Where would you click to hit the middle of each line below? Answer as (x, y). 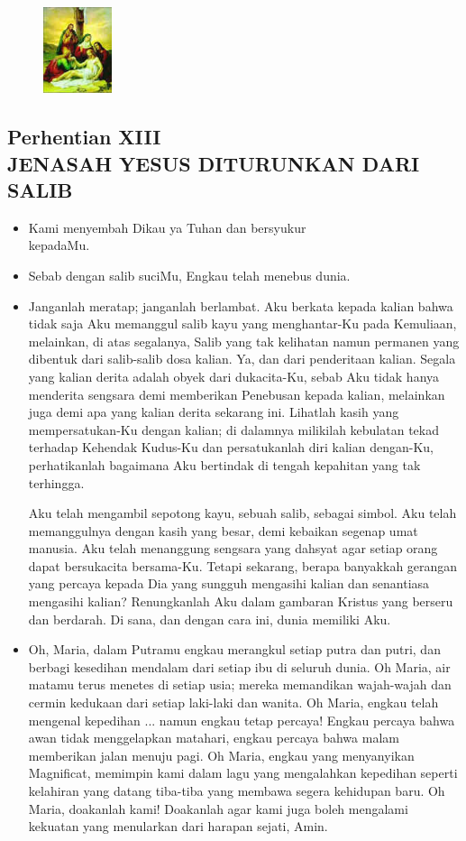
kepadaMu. (59, 245)
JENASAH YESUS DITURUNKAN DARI (214, 163)
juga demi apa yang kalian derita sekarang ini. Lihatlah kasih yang (214, 412)
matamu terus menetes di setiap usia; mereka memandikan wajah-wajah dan (240, 684)
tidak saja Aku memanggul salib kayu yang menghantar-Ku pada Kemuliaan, (242, 323)
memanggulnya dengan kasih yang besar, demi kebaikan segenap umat (223, 530)
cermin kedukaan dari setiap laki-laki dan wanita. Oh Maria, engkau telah (233, 702)
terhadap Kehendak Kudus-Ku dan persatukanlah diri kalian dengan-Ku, (231, 447)
